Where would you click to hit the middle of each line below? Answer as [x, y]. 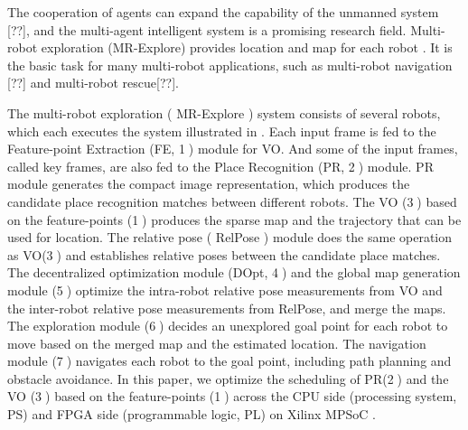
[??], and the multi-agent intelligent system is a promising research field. [207, 29]
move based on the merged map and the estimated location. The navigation [217, 343]
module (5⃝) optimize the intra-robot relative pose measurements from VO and [225, 290]
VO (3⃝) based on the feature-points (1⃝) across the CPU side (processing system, [232, 396]
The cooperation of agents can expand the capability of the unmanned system [223, 12]
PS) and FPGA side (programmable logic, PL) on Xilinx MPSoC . [192, 414]
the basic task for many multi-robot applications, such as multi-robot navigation [230, 65]
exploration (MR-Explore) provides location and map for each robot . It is [247, 47]
